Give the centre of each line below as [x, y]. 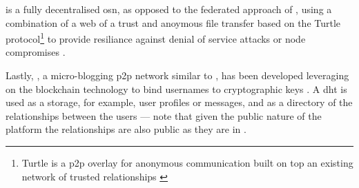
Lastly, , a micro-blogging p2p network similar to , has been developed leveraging [177, 75]
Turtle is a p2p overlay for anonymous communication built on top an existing [187, 163]
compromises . [36, 52]
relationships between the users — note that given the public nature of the [164, 115]
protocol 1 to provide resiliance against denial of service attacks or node [156, 38]
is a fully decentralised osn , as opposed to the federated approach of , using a [169, 9]
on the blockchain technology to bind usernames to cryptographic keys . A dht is [176, 88]
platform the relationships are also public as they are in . [126, 129]
